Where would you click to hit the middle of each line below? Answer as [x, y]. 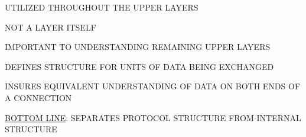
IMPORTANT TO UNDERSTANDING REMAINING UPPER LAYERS [138, 47]
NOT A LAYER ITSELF [51, 27]
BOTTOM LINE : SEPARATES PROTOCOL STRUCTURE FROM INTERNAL [153, 117]
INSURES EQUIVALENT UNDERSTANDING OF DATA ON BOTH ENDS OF [153, 86]
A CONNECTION [38, 97]
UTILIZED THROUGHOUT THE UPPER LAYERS [102, 7]
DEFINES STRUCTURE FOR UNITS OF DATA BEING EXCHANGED [139, 66]
